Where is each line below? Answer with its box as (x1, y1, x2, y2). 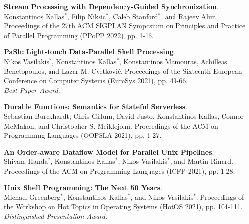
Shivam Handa (4, 156, 48, 166)
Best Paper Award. (4, 85, 60, 95)
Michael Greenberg (4, 192, 61, 202)
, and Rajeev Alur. (161, 11, 217, 21)
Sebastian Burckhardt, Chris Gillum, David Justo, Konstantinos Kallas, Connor (4, 111, 244, 121)
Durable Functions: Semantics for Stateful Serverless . (4, 101, 188, 112)
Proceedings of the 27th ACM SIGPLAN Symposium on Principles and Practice (4, 21, 246, 31)
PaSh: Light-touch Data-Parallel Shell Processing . (4, 46, 175, 57)
